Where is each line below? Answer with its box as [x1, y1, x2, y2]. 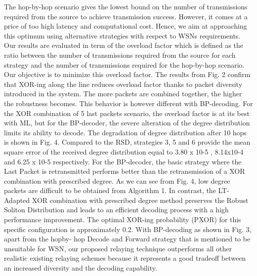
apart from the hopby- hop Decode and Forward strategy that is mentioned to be [4, 234, 251, 244]
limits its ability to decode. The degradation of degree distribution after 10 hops [4, 127, 247, 137]
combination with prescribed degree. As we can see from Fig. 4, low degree [4, 175, 230, 186]
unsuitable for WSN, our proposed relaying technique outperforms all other [4, 243, 232, 253]
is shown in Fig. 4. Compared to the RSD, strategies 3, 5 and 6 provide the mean [4, 137, 251, 147]
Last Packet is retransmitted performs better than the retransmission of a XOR [4, 166, 245, 176]
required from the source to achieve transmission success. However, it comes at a [4, 11, 248, 21]
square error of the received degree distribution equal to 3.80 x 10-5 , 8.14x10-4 [4, 146, 244, 157]
